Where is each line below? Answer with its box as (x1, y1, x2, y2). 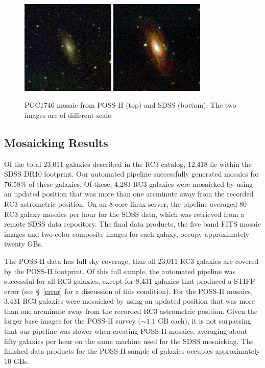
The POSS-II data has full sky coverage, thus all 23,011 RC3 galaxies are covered (4, 255, 259, 266)
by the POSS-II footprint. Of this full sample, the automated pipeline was (4, 265, 236, 276)
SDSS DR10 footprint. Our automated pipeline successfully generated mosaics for (4, 168, 259, 179)
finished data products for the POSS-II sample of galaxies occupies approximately (4, 346, 260, 356)
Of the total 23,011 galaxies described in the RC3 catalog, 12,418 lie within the (4, 158, 252, 169)
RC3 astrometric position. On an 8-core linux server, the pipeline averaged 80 (4, 198, 247, 209)
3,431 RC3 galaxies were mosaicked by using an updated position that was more (4, 296, 255, 306)
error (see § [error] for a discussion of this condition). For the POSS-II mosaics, (4, 285, 253, 296)
